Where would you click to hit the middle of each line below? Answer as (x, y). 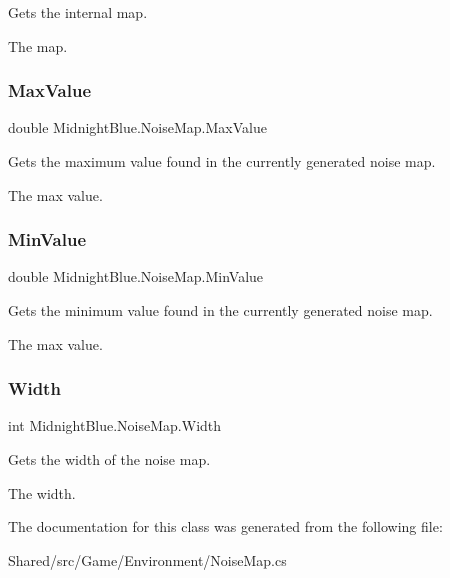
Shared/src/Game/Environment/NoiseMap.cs (147, 559)
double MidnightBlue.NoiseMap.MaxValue (137, 127)
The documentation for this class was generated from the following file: (225, 526)
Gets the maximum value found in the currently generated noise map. (222, 161)
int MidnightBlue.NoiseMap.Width (115, 425)
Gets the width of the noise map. (109, 459)
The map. (38, 45)
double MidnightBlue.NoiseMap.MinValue (136, 276)
